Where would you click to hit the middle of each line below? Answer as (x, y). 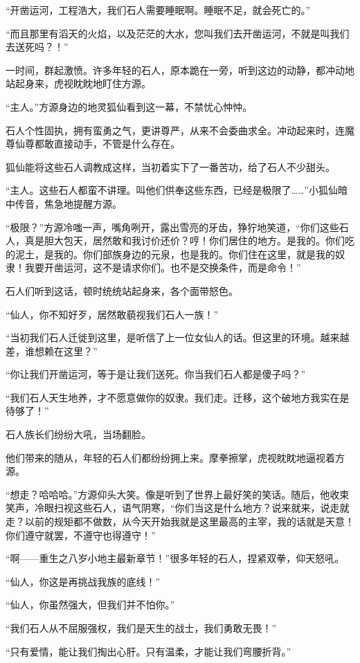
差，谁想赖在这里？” (52, 351)
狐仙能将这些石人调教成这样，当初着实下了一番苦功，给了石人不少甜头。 (170, 166)
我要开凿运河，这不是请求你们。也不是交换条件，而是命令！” (163, 267)
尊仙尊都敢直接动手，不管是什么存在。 (93, 144)
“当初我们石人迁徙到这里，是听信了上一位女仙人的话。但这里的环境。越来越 (178, 337)
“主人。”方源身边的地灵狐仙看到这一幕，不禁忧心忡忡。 (129, 106)
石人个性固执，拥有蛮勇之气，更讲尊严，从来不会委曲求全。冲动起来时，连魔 (180, 130)
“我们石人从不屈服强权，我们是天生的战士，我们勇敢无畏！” (141, 628)
